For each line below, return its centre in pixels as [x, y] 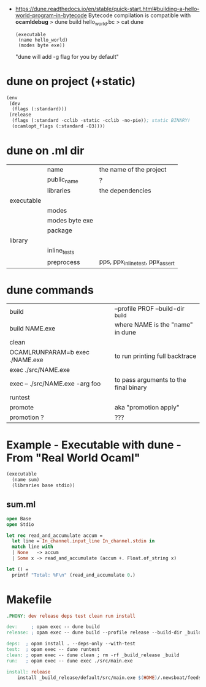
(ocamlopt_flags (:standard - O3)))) [59, 126]
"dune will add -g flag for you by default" [67, 56]
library [19, 240]
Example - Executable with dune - [94, 445]
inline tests [61, 251]
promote [22, 408]
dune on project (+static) [71, 81]
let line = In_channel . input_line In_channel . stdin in [83, 541]
